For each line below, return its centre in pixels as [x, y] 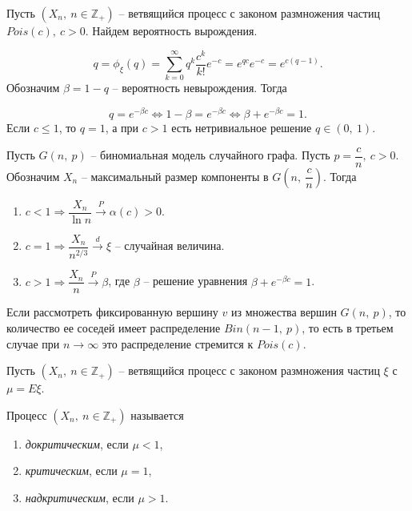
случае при [33, 343]
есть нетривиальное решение [242, 128]
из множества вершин [284, 312]
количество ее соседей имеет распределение [114, 327]
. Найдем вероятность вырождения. [171, 30]
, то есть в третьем [348, 327]
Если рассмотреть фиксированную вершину [112, 312]
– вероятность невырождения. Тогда [200, 88]
